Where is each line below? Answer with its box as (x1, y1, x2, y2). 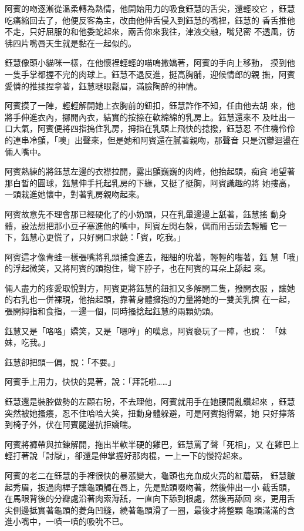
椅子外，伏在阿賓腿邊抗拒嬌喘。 (12, 418, 136, 431)
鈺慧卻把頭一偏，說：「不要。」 (5, 355, 120, 368)
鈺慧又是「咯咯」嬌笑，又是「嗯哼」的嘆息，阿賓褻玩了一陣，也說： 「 (5, 324, 279, 337)
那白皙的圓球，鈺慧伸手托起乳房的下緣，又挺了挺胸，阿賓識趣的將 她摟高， (5, 176, 295, 189)
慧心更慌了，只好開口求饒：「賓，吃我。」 (29, 231, 185, 243)
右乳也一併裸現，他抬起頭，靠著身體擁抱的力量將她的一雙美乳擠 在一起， (12, 293, 295, 305)
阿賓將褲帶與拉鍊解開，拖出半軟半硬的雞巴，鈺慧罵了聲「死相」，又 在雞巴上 (5, 438, 299, 450)
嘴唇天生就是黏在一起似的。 (29, 36, 136, 49)
